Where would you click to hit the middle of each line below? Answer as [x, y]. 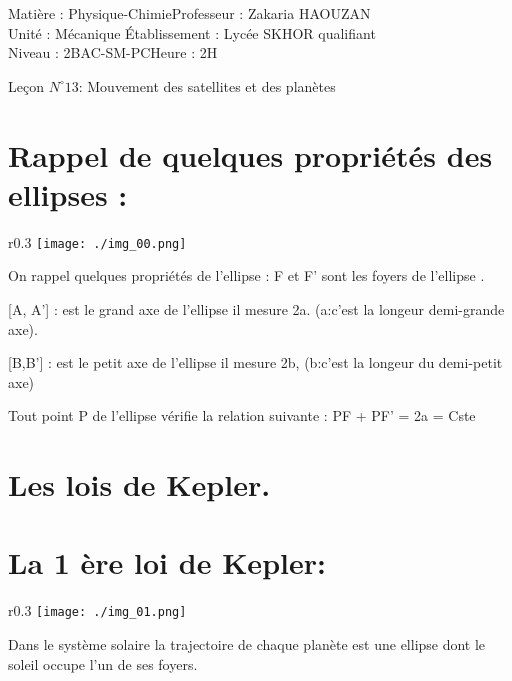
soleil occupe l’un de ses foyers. [103, 663]
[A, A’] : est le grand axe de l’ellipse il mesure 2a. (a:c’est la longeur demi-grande [256, 308]
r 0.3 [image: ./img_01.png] [97, 610]
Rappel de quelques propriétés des [250, 154]
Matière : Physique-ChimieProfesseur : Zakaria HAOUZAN [189, 13]
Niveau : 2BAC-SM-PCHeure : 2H [113, 52]
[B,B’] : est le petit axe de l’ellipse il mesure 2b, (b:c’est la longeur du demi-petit [255, 362]
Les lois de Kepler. [139, 484]
